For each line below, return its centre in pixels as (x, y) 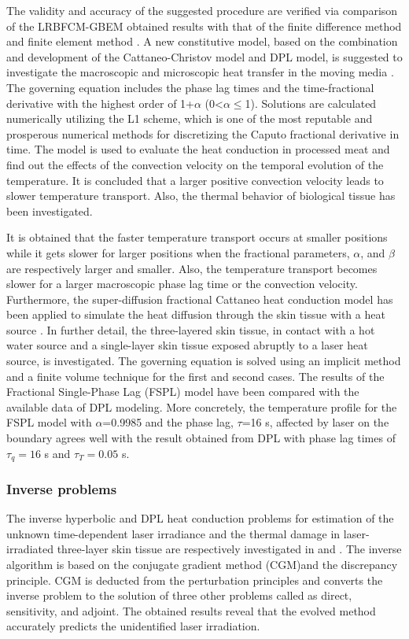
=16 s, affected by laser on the (315, 422)
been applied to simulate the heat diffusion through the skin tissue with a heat (196, 314)
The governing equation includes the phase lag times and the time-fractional (190, 87)
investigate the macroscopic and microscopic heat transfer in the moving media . (200, 72)
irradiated (30, 549)
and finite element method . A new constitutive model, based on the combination (202, 41)
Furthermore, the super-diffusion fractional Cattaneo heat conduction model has (200, 299)
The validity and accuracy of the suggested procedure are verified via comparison (202, 10)
